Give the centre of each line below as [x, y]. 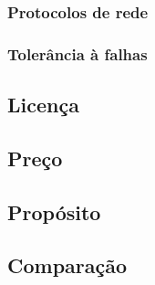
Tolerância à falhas [77, 53]
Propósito [54, 211]
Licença [43, 105]
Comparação [67, 265]
